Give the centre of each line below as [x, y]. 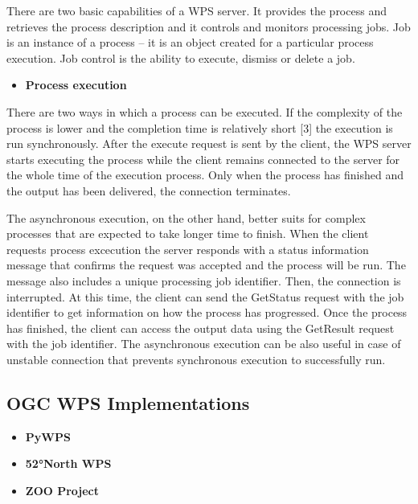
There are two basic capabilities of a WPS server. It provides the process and [197, 10]
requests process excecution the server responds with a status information [188, 249]
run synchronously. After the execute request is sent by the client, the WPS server [209, 143]
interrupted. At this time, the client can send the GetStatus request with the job [205, 296]
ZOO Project [62, 490]
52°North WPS [68, 463]
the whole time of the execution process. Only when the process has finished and [205, 175]
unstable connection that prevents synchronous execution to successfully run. [196, 359]
